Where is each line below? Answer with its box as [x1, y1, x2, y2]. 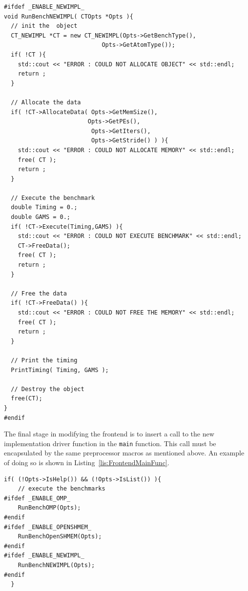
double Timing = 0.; [11, 204, 78, 211]
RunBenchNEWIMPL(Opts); [18, 561, 95, 569]
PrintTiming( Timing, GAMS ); [11, 366, 109, 374]
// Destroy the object [11, 385, 84, 393]
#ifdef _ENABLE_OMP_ [4, 494, 71, 502]
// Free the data [11, 290, 67, 297]
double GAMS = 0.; [11, 214, 71, 221]
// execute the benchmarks [18, 485, 105, 492]
